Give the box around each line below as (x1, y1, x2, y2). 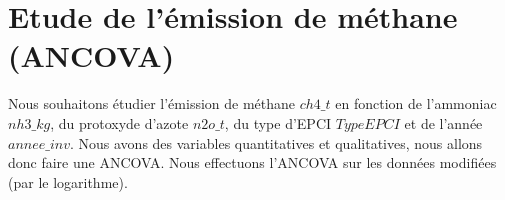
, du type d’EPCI (224, 112, 332, 133)
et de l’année (404, 112, 483, 133)
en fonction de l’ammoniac (335, 93, 497, 114)
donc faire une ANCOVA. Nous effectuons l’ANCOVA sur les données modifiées (8, 152, 497, 173)
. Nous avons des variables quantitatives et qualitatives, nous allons (70, 132, 483, 153)
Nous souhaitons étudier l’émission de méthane (8, 93, 296, 114)
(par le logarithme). (8, 171, 128, 192)
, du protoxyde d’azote (50, 112, 189, 133)
